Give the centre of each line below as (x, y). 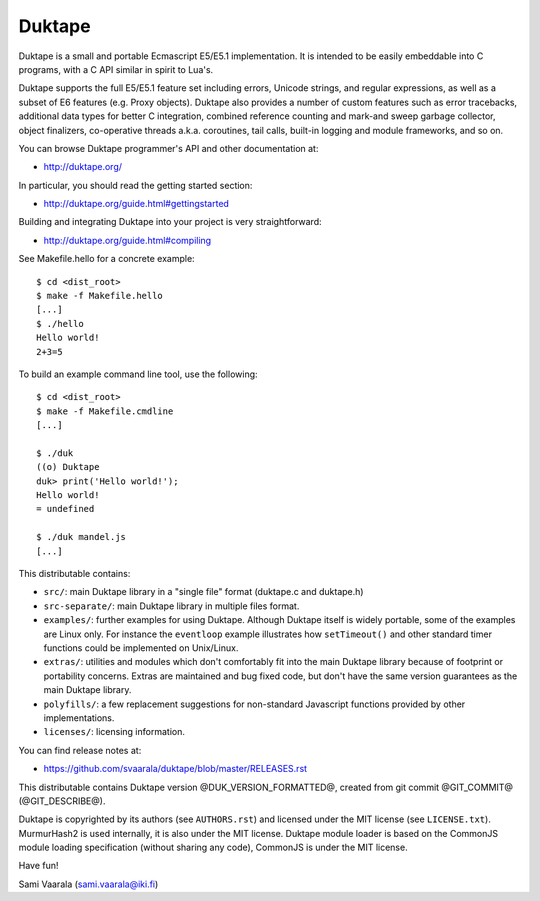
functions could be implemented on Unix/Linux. (141, 648)
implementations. (79, 717)
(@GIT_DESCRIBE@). (62, 801)
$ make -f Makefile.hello (100, 296)
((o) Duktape (68, 467)
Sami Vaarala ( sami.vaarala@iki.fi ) (88, 884)
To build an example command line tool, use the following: (138, 374)
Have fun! (38, 866)
